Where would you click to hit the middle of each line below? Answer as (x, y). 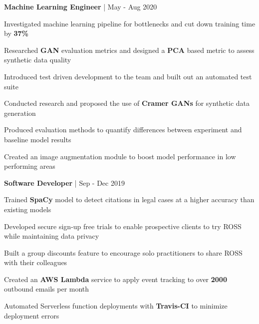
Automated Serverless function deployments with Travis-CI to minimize (116, 306)
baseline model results (38, 139)
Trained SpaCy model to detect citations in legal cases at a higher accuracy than (129, 199)
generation (20, 113)
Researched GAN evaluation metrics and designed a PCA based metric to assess (129, 50)
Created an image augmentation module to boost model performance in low (120, 156)
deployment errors (32, 315)
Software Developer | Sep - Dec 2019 (64, 182)
